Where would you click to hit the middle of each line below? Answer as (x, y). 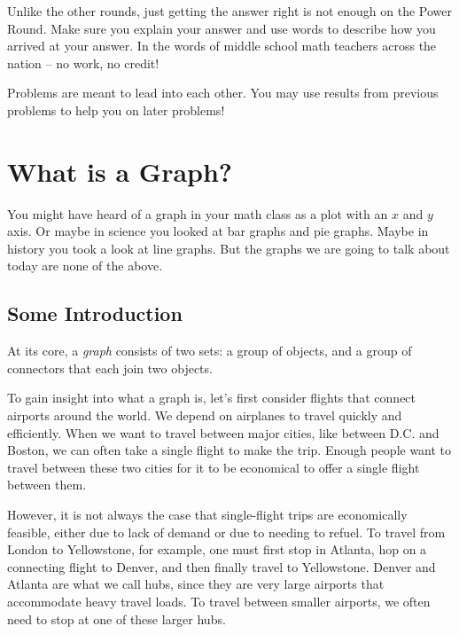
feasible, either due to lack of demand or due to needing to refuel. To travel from (226, 532)
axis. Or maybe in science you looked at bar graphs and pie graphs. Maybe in (218, 231)
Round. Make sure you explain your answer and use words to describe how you (222, 28)
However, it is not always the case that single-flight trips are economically (207, 515)
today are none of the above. (85, 266)
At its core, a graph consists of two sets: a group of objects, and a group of (210, 351)
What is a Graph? (120, 171)
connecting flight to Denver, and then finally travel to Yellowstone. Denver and (222, 566)
